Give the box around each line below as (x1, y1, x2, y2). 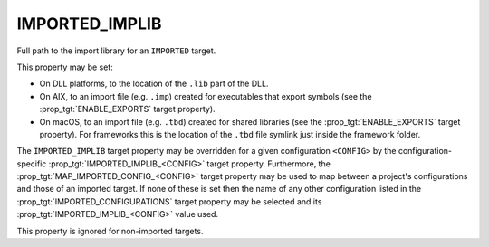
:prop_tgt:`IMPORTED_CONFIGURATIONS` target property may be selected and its (16, 195, 322, 207)
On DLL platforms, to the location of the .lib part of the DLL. (39, 78, 269, 90)
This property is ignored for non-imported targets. (16, 225, 204, 236)
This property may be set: (16, 62, 113, 72)
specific (16, 158, 47, 169)
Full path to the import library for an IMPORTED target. (16, 45, 216, 56)
